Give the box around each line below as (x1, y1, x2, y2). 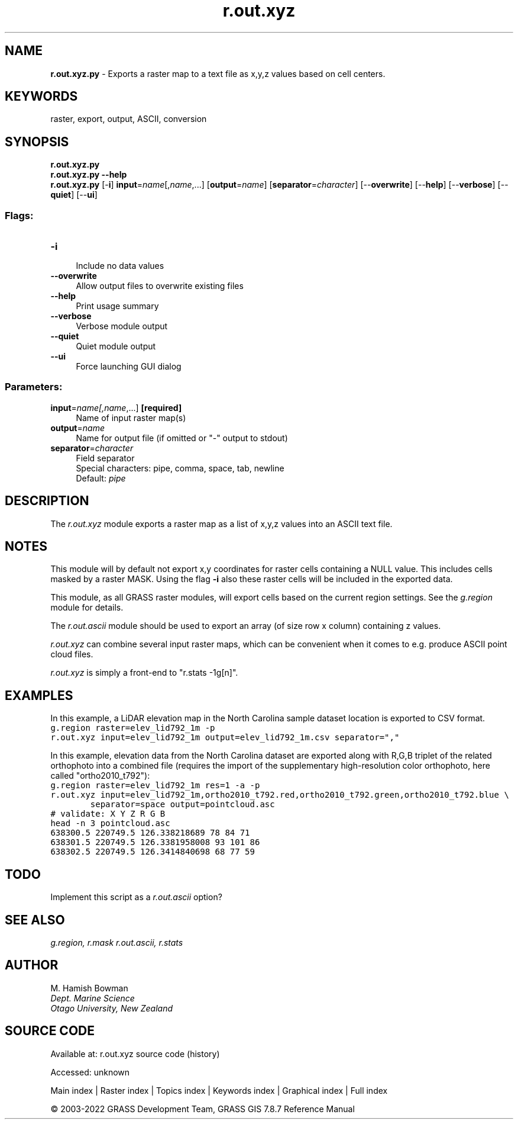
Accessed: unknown (50, 1067, 130, 1077)
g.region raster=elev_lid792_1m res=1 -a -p (50, 781, 260, 791)
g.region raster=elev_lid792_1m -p (50, 723, 215, 733)
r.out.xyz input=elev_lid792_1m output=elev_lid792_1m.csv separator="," (50, 733, 400, 743)
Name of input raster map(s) (76, 412, 186, 423)
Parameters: (5, 381, 63, 393)
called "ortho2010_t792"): (50, 770, 150, 781)
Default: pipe (76, 473, 126, 483)
